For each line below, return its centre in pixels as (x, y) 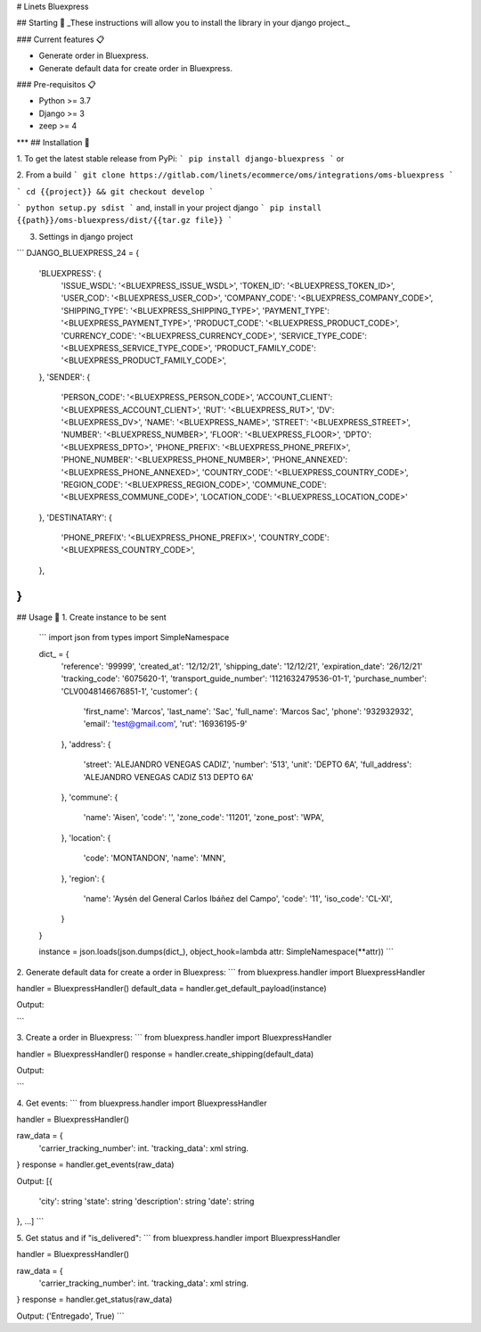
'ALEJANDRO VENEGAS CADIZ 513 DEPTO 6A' (168, 777)
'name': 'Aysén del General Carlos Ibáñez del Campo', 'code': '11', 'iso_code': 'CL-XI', (238, 899)
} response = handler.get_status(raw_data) (94, 1299)
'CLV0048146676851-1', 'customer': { (129, 691)
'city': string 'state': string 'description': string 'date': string (147, 1201)
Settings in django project (86, 236)
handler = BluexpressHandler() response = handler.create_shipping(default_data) (165, 1054)
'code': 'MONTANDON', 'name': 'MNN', (155, 858)
